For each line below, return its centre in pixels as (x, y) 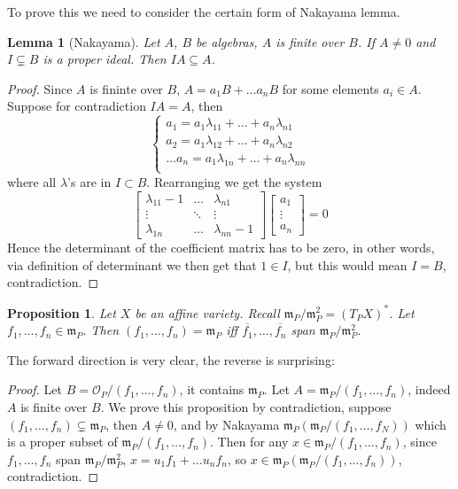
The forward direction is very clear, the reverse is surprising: (171, 359)
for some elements (330, 88)
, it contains (212, 389)
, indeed (429, 389)
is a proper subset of (62, 442)
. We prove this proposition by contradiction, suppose (246, 406)
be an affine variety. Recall (207, 312)
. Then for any (249, 442)
